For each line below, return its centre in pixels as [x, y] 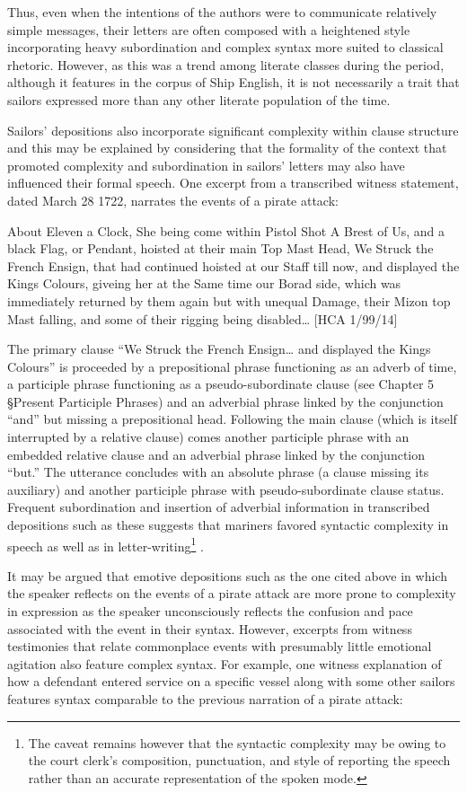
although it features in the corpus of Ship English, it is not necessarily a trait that [233, 82]
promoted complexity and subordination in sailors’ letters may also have [206, 165]
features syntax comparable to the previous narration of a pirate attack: [205, 699]
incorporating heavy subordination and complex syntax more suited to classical [225, 47]
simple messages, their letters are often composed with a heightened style [209, 29]
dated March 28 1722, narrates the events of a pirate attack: [173, 200]
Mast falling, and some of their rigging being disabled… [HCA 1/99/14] [203, 318]
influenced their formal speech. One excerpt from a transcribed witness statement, [233, 183]
